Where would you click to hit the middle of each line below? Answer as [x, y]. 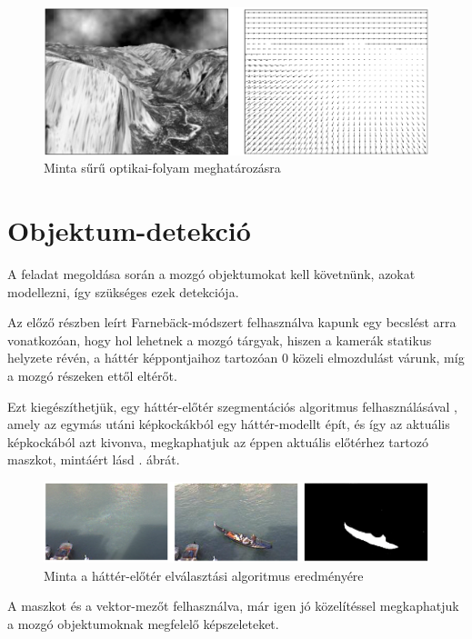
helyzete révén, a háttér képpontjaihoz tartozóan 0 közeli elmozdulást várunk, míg [236, 358]
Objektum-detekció [129, 230]
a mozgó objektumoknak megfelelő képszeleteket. [143, 623]
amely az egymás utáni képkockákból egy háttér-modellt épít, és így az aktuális [229, 424]
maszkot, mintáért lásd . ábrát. [94, 459]
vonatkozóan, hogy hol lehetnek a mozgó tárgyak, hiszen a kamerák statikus [220, 339]
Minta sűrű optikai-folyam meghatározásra [162, 168]
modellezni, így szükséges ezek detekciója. [123, 291]
